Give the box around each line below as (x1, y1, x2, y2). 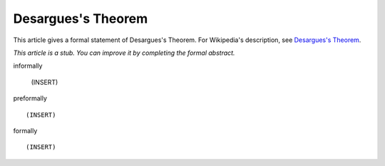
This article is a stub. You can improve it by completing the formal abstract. (13, 48, 235, 57)
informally (13, 61, 43, 71)
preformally (13, 94, 48, 103)
